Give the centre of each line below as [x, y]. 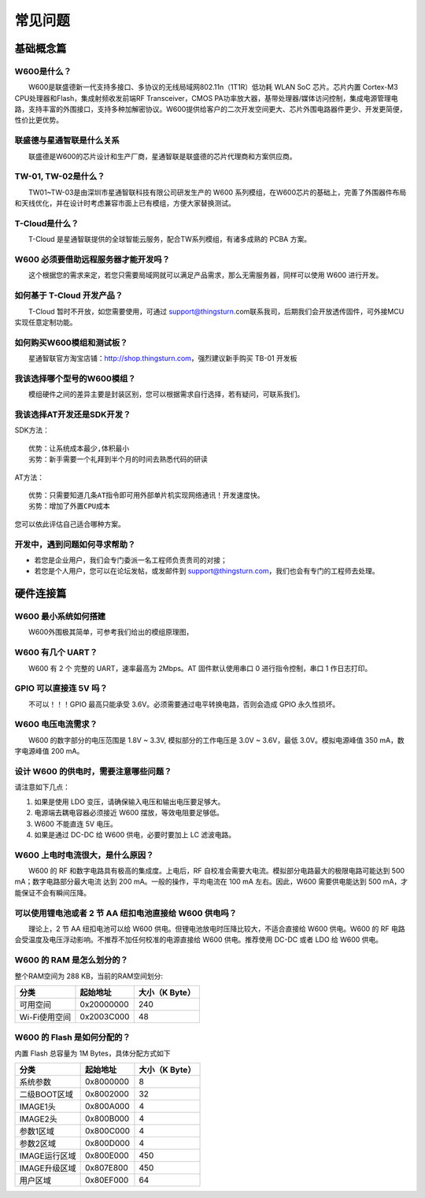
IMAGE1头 [38, 1107]
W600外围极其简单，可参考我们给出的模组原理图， [111, 632]
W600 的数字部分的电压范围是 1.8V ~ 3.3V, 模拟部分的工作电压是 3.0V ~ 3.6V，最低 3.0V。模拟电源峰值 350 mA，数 [216, 740]
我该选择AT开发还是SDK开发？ [73, 415]
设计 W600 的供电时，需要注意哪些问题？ [93, 771]
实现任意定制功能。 [46, 322]
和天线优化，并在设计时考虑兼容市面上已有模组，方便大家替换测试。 [125, 203]
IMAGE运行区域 [48, 1156]
